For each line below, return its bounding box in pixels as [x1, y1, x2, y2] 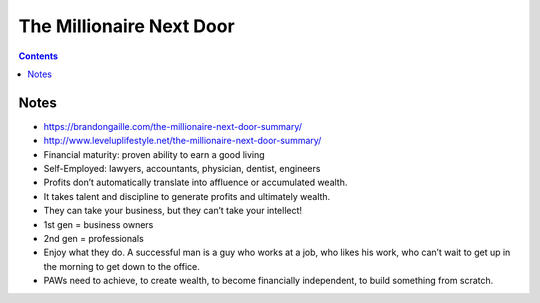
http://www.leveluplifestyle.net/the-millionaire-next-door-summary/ [43, 135, 322, 147]
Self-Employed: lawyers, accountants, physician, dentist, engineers [43, 163, 321, 175]
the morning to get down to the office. [43, 260, 200, 272]
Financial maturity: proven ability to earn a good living [43, 148, 265, 160]
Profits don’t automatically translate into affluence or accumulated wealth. [43, 176, 348, 189]
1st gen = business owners [43, 218, 154, 230]
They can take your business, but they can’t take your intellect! [43, 205, 303, 217]
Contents [18, 50, 59, 62]
